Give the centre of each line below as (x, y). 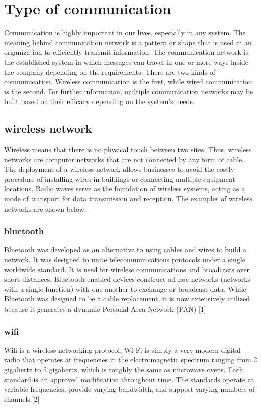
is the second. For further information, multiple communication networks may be (129, 91)
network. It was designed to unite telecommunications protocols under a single (125, 260)
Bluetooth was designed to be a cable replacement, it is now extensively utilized (127, 299)
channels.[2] (22, 399)
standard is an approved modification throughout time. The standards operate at (129, 379)
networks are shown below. (45, 208)
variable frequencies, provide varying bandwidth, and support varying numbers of (129, 389)
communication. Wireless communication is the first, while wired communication (128, 82)
